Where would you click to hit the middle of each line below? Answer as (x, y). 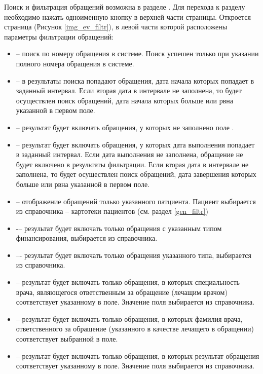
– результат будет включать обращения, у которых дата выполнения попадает (135, 144)
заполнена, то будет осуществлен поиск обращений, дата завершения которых (136, 174)
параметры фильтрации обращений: (59, 36)
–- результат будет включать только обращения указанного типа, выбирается (134, 255)
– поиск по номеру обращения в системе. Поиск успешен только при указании (137, 53)
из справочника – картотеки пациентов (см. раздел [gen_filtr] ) (112, 211)
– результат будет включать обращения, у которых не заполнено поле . (125, 127)
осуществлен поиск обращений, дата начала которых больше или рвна (125, 100)
